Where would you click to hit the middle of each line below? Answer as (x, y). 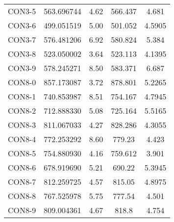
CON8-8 (22, 196)
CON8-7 (22, 182)
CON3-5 (22, 11)
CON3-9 (22, 68)
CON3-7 (22, 39)
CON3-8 (22, 54)
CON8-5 (22, 153)
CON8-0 (22, 82)
